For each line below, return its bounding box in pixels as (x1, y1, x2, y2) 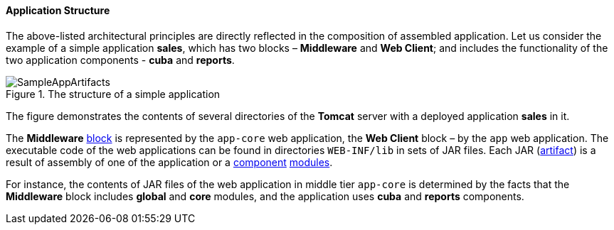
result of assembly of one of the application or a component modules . (6, 155, 333, 168)
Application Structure (6, 4, 110, 16)
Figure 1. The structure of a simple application (6, 87, 221, 100)
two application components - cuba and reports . (6, 53, 235, 66)
